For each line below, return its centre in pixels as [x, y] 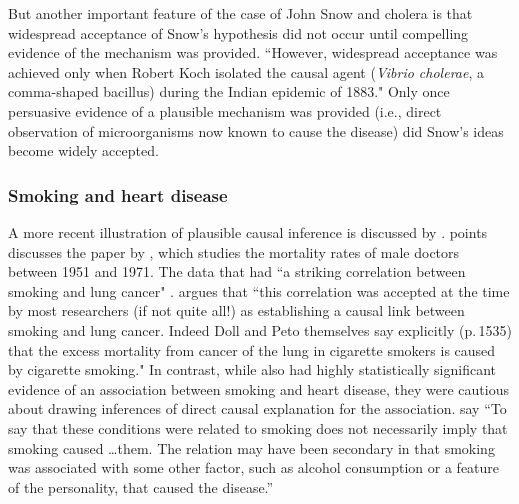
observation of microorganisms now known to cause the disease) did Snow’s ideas [256, 130]
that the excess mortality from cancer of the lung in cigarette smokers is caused [252, 349]
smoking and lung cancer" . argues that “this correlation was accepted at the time [259, 290]
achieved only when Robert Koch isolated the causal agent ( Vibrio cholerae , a [246, 71]
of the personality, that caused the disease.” [141, 486]
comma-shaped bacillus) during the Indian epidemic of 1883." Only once [229, 91]
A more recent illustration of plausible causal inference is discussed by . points [248, 231]
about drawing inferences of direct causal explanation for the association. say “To [257, 408]
